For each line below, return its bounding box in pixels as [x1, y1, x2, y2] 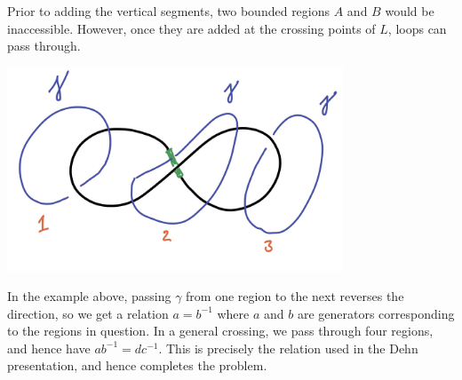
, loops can [387, 19, 447, 37]
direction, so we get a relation [7, 304, 169, 322]
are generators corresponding [297, 304, 455, 322]
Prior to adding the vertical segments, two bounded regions [7, 2, 331, 20]
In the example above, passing [7, 286, 171, 305]
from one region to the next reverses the [186, 286, 404, 305]
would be [385, 2, 434, 20]
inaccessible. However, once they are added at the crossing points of [7, 19, 376, 37]
